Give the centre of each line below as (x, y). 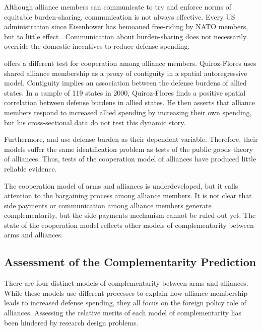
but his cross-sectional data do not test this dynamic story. (95, 122)
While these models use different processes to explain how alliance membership (126, 293)
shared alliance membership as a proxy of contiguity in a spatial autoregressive (126, 73)
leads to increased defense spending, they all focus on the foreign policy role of (125, 303)
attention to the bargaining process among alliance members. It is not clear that (128, 195)
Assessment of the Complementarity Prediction (130, 262)
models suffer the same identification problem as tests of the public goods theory (129, 149)
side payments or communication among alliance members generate (108, 205)
